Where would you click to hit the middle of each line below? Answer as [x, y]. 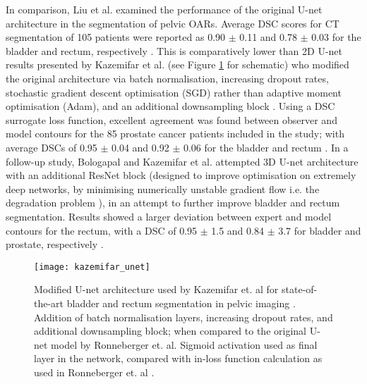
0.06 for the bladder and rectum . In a [266, 147]
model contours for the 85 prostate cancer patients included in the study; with [175, 134]
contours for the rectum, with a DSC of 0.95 [102, 230]
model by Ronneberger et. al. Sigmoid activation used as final [184, 344]
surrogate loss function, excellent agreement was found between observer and [172, 119]
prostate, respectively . [55, 244]
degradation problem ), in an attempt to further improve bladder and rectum [173, 203]
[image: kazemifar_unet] [92, 267]
